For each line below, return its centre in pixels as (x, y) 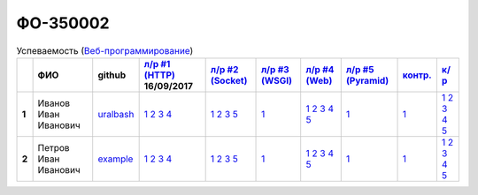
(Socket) (229, 80)
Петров (54, 147)
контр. (417, 75)
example (116, 159)
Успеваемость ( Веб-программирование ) (105, 50)
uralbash (116, 114)
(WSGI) (277, 80)
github (112, 75)
